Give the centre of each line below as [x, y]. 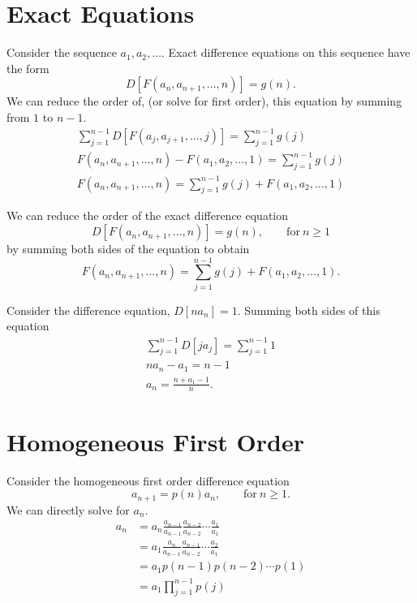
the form [28, 68]
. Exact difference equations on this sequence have [286, 52]
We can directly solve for [68, 509]
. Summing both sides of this [309, 310]
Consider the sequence [62, 52]
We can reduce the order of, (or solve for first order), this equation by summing [204, 101]
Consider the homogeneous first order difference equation [148, 480]
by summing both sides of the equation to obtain [128, 249]
